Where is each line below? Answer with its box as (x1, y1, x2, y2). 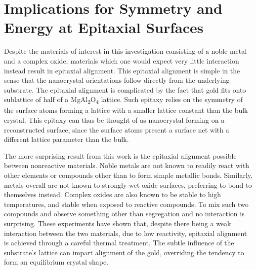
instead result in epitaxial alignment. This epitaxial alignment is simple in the (4, 65, 240, 75)
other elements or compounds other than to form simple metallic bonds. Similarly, (4, 169, 253, 180)
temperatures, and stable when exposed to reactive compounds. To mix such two (4, 199, 249, 209)
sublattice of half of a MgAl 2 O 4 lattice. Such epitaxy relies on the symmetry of (4, 94, 243, 106)
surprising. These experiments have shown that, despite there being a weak (4, 218, 231, 228)
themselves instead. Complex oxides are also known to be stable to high (4, 189, 221, 200)
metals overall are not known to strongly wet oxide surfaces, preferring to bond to (4, 179, 252, 190)
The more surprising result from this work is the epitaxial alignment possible (4, 150, 237, 161)
